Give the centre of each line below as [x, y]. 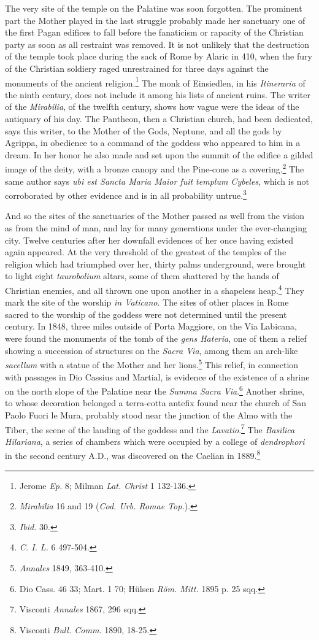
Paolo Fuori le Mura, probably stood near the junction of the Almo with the [149, 414]
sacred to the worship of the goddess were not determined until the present [146, 314]
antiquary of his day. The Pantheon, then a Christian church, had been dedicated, [159, 118]
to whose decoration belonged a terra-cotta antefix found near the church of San [156, 403]
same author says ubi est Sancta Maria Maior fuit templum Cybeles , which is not [157, 181]
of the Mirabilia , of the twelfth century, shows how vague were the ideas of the [152, 106]
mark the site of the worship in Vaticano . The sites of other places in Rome [147, 302]
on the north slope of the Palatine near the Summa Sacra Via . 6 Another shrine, [155, 390]
